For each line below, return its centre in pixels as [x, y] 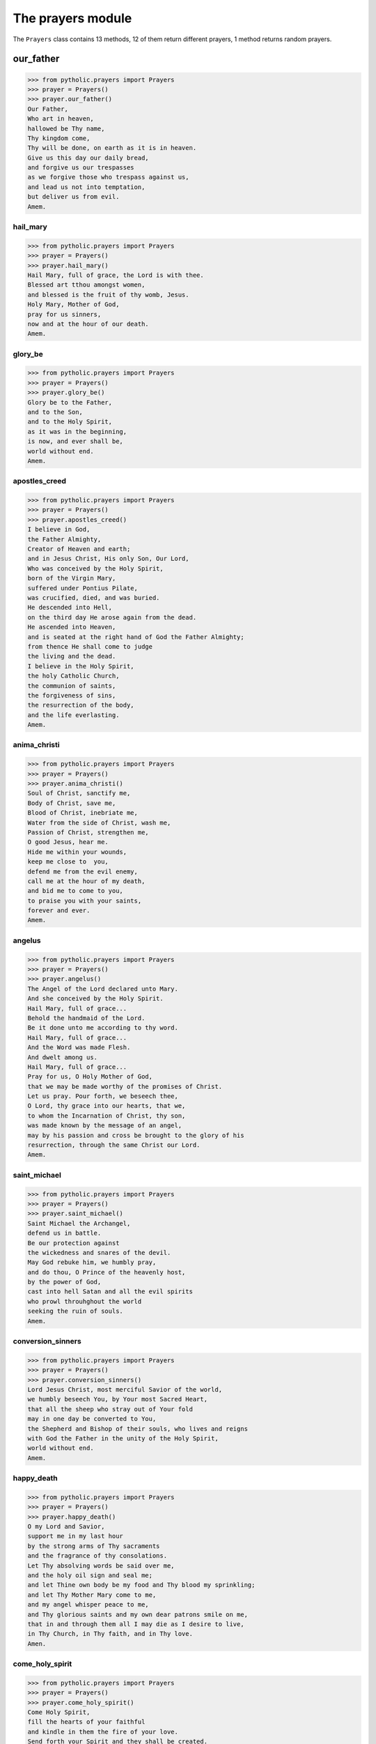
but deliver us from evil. [73, 197]
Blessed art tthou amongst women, [86, 285]
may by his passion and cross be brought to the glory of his [136, 1135]
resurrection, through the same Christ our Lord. [114, 1145]
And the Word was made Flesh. [79, 1047]
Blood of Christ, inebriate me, [83, 813]
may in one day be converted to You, [92, 1419]
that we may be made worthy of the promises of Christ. [125, 1086]
